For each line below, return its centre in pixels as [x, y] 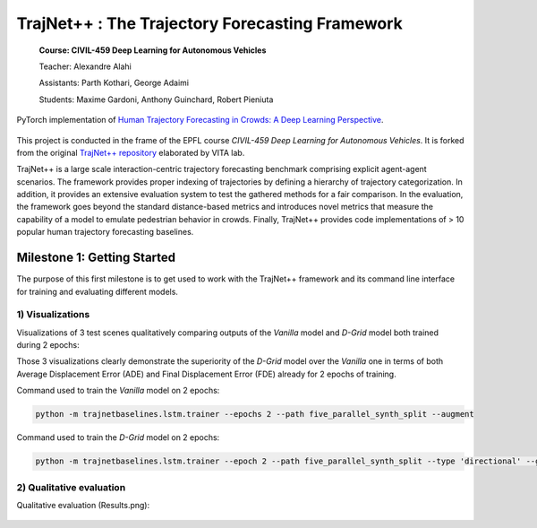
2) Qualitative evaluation [71, 487]
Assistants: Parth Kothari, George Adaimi [114, 83]
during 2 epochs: [48, 345]
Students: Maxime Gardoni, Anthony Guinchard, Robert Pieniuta [156, 100]
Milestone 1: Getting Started [96, 258]
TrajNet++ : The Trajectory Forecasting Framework [209, 23]
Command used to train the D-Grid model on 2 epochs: [118, 437]
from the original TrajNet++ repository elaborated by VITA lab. [131, 152]
